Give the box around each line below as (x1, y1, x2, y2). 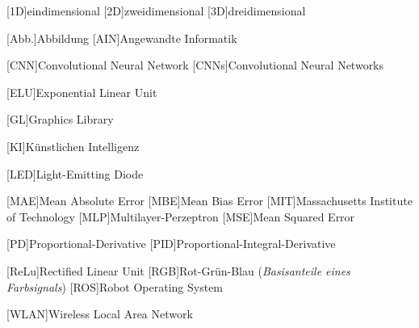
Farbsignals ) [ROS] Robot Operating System (6, 278, 224, 295)
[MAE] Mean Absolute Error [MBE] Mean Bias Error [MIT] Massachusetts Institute (6, 192, 413, 209)
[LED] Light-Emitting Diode (6, 165, 144, 182)
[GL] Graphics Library (6, 111, 114, 128)
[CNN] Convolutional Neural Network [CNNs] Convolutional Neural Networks (6, 57, 384, 74)
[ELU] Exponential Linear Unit (6, 83, 157, 100)
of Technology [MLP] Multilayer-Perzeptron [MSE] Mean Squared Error (6, 208, 355, 225)
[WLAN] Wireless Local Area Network (6, 305, 193, 322)
